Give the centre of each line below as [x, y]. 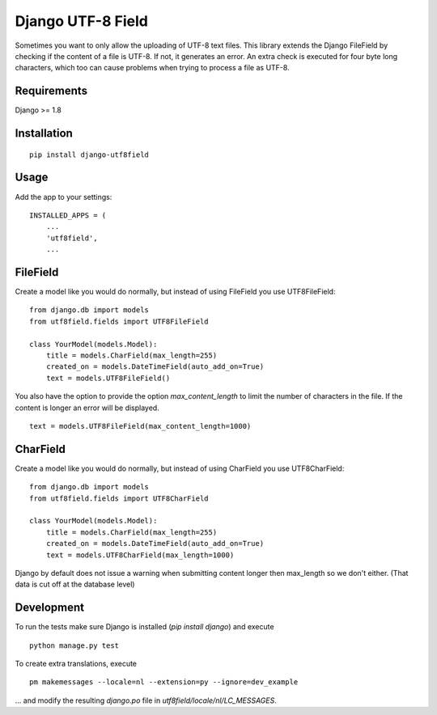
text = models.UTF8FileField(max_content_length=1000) [140, 426]
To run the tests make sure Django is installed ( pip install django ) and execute [144, 627]
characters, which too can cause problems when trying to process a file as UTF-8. [153, 68]
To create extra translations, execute [76, 664]
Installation [44, 133]
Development [50, 608]
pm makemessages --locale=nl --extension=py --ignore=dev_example [164, 682]
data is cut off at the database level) [75, 584]
